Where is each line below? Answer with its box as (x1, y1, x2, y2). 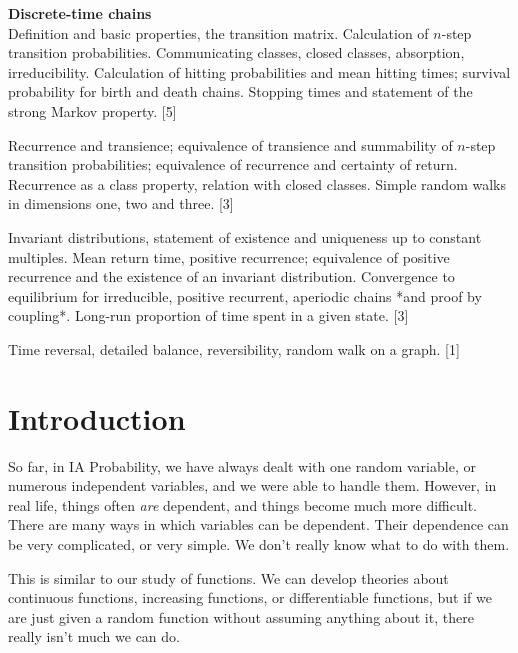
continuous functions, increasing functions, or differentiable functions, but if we (8, 587, 492, 608)
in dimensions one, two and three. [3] (8, 193, 234, 214)
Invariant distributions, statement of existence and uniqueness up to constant (8, 226, 482, 247)
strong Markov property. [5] (8, 100, 177, 121)
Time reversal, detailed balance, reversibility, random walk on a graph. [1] (8, 338, 460, 359)
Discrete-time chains (8, 3, 152, 23)
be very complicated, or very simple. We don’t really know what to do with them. (8, 534, 510, 554)
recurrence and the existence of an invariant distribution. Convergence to (8, 266, 455, 287)
